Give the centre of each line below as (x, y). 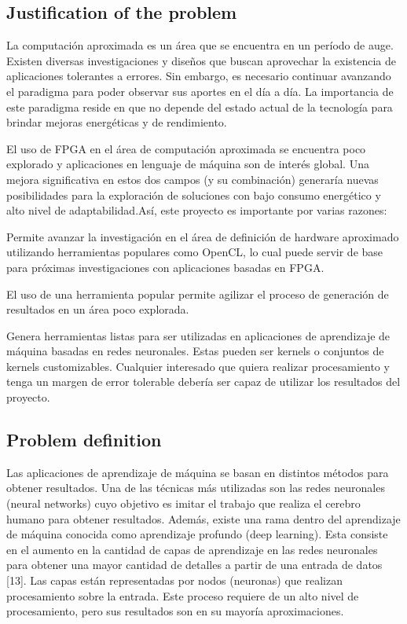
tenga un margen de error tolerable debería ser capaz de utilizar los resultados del (203, 382)
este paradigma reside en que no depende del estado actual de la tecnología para (200, 106)
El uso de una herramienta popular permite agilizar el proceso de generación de (198, 294)
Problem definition (84, 440)
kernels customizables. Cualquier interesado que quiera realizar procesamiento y (198, 366)
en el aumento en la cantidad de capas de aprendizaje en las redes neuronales (192, 549)
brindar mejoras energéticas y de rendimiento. (117, 122)
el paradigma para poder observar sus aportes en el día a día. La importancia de (200, 91)
